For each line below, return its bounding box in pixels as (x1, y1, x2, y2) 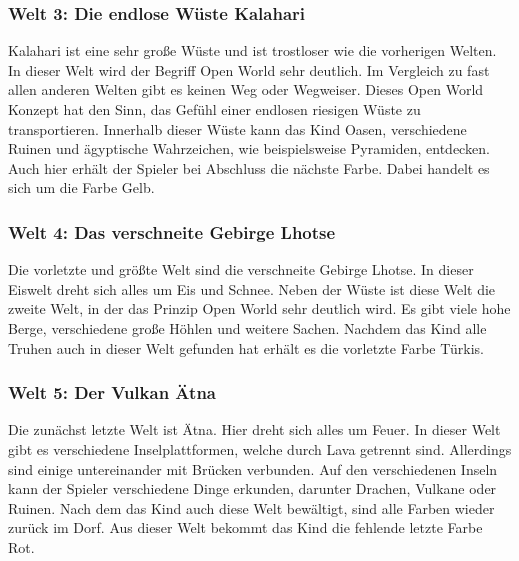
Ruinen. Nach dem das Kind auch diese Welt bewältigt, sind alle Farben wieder (8, 497, 495, 518)
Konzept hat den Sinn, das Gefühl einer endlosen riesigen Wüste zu (8, 99, 421, 119)
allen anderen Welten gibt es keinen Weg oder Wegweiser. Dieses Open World (8, 79, 484, 100)
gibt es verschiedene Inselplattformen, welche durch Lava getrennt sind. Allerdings (8, 438, 512, 459)
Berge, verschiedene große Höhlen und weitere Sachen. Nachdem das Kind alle (8, 317, 487, 338)
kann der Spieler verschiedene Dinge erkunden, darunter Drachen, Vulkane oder (8, 478, 497, 499)
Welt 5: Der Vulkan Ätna (8, 380, 216, 405)
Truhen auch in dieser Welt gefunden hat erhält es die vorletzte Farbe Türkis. (8, 337, 484, 358)
